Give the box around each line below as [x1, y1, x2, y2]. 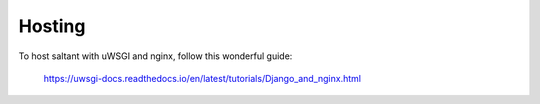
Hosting [18, 15, 86, 37]
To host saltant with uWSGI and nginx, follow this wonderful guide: [18, 50, 293, 62]
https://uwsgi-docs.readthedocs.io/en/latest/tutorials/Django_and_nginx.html [43, 72, 362, 84]
